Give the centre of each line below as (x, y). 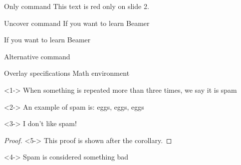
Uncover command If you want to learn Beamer (77, 23)
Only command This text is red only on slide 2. (77, 6)
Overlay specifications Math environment (67, 73)
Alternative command (37, 56)
